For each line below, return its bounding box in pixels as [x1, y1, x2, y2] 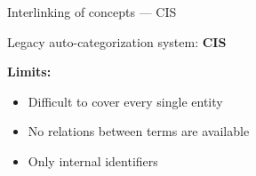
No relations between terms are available [28, 122, 250, 140]
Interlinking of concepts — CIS [7, 3, 177, 20]
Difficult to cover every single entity [28, 92, 223, 110]
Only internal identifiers [28, 151, 158, 170]
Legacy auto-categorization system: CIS [7, 32, 227, 51]
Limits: [7, 62, 52, 81]
